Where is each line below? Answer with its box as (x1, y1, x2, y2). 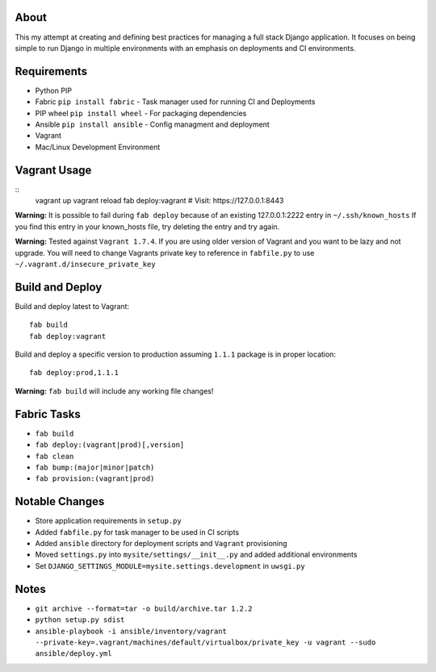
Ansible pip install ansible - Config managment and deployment (35, 119, 270, 129)
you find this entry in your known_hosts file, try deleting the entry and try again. (15, 222, 280, 232)
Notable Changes (15, 495, 105, 508)
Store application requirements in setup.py (35, 516, 182, 526)
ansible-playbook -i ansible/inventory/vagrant (35, 626, 228, 636)
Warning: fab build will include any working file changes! (15, 386, 214, 395)
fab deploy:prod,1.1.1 (29, 368, 119, 378)
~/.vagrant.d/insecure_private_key (15, 260, 157, 269)
